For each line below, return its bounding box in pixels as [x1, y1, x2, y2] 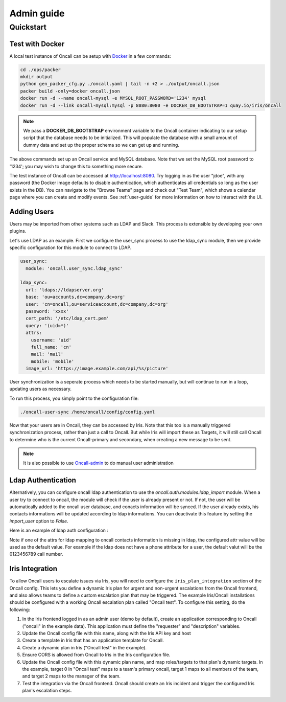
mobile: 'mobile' [31, 358, 75, 364]
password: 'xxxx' [26, 308, 69, 314]
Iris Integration [9, 564, 57, 573]
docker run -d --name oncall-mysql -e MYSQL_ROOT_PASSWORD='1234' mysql [20, 95, 206, 101]
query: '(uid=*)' [26, 323, 69, 328]
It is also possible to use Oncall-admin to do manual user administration [23, 460, 174, 466]
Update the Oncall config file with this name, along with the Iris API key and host [22, 630, 191, 637]
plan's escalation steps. [22, 688, 72, 694]
